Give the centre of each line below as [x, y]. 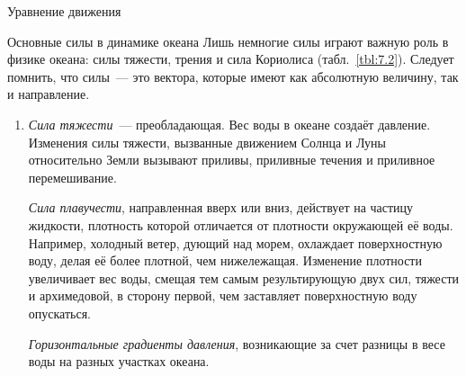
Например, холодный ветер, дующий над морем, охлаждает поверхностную [235, 242]
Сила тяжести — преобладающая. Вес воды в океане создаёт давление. [229, 124]
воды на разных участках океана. [119, 361]
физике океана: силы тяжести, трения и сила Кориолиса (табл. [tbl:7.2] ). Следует [231, 59]
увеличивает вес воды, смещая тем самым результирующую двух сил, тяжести [244, 278]
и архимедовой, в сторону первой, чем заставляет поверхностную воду [223, 295]
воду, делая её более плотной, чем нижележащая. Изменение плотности [225, 260]
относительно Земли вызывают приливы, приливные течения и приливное [232, 160]
